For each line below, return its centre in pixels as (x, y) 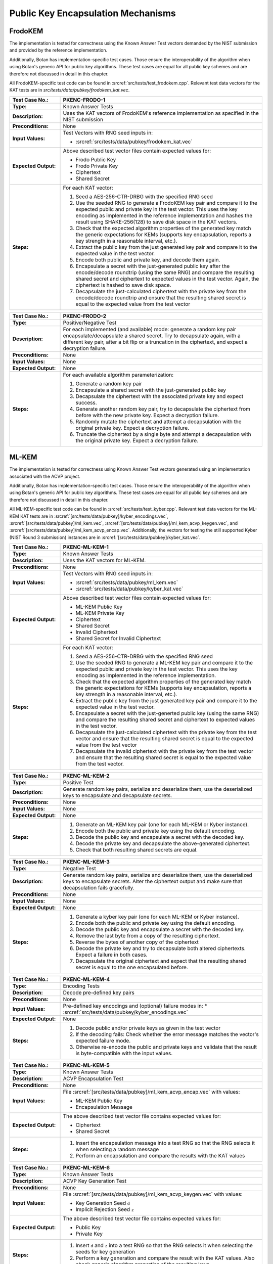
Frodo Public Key (96, 159)
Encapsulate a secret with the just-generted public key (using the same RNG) (167, 713)
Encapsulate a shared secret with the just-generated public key (151, 390)
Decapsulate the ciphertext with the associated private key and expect (160, 396)
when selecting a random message (117, 1149)
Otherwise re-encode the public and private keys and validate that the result (166, 1047)
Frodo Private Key (97, 166)
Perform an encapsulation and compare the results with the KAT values (160, 1156)
